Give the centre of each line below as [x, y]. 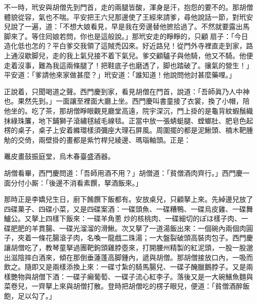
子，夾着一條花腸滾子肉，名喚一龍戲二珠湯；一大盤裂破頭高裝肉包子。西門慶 [128, 238]
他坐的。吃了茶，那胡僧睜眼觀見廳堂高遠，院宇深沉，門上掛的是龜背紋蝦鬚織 [128, 110]
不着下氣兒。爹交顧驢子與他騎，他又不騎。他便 [177, 55]
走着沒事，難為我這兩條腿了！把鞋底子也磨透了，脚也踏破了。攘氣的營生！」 [128, 65]
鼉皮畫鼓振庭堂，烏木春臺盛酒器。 [59, 156]
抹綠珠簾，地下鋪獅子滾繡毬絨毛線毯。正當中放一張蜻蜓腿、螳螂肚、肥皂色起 [128, 120]
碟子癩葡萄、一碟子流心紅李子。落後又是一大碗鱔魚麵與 [163, 276]
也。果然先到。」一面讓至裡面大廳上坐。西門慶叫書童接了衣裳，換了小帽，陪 [127, 101]
